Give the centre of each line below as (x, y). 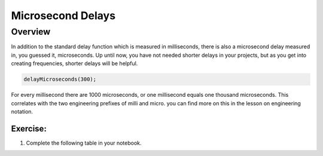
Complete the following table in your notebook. (84, 143)
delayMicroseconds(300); (60, 79)
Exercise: (29, 129)
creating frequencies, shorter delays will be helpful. (74, 63)
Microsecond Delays (63, 16)
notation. (22, 111)
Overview (31, 32)
